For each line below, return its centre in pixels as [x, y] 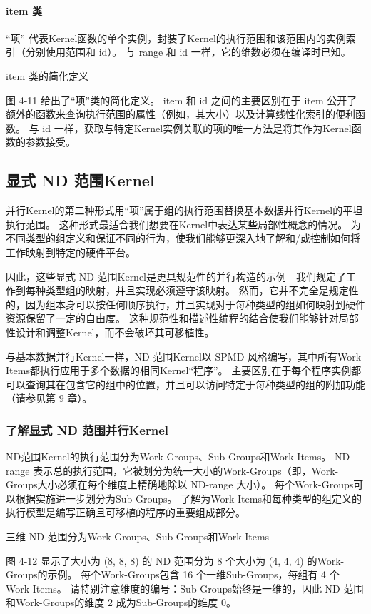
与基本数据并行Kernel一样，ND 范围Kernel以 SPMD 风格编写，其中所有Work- [185, 356]
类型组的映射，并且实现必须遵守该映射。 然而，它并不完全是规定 [197, 290]
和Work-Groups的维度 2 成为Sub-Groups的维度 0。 [121, 602]
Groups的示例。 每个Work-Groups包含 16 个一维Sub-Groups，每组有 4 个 [173, 574]
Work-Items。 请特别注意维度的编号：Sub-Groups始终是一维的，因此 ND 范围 [185, 588]
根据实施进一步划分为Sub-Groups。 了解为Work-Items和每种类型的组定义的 [188, 498]
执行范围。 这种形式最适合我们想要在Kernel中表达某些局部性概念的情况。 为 [183, 224]
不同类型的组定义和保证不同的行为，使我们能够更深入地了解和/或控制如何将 [183, 238]
